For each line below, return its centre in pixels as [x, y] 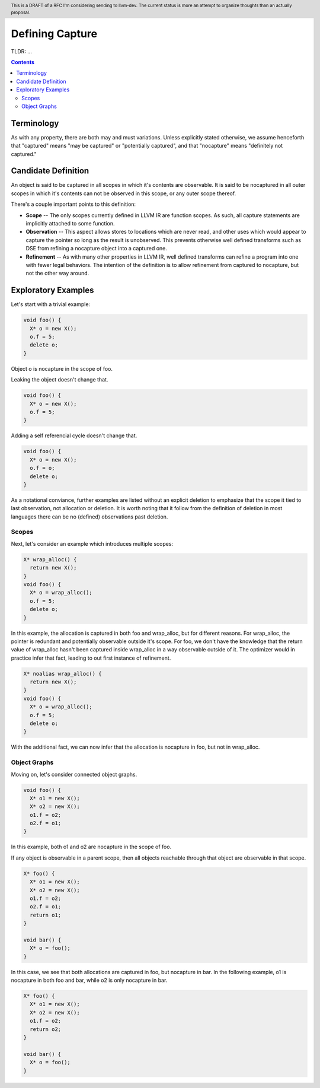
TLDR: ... [22, 51]
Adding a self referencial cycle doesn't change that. [74, 435]
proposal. [21, 12]
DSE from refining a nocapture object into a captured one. [96, 249]
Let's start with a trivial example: [51, 304]
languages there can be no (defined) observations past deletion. [89, 517]
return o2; [46, 1029]
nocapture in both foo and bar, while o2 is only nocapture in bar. [89, 980]
